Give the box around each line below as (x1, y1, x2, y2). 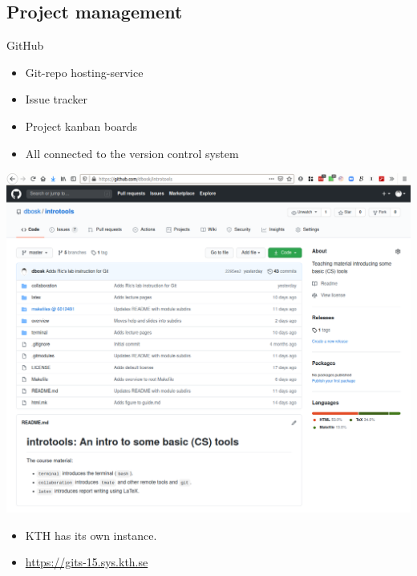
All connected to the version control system (25, 144, 239, 161)
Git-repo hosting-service (25, 63, 144, 80)
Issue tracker (25, 91, 88, 107)
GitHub (6, 37, 44, 54)
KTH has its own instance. (25, 526, 157, 543)
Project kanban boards (25, 117, 138, 134)
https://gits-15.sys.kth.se (25, 554, 148, 570)
